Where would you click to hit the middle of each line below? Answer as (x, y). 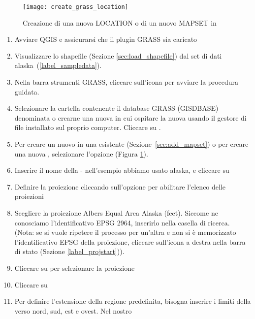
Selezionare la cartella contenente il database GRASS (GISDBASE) (116, 108)
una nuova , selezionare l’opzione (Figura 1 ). (81, 153)
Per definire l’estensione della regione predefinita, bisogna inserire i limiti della (133, 301)
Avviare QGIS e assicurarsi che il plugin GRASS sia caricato (106, 39)
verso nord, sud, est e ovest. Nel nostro (73, 310)
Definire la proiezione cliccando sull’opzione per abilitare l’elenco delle (120, 186)
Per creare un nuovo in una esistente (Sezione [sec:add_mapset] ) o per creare (131, 144)
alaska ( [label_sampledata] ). (58, 65)
